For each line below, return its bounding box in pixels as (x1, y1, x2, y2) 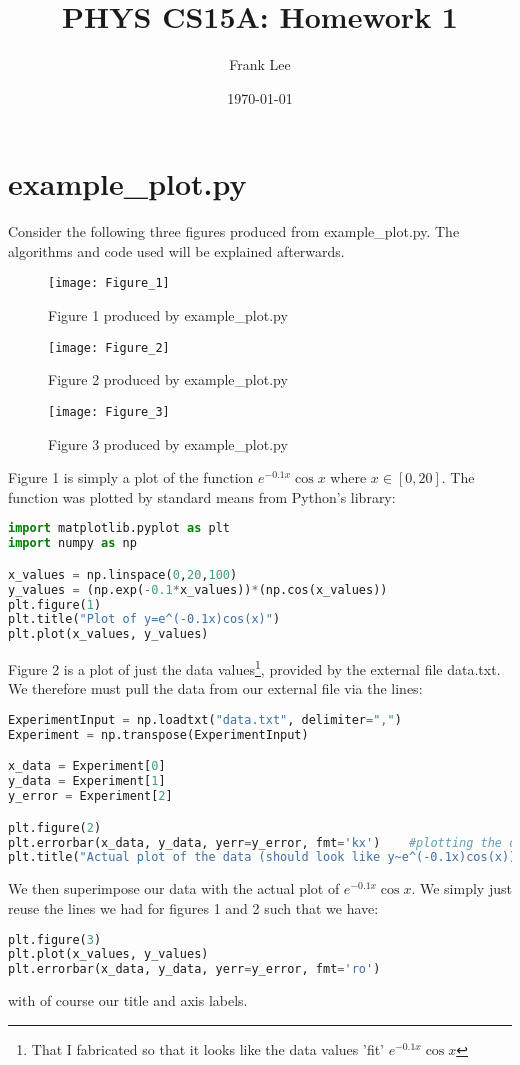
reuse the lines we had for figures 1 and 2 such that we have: (8, 897, 379, 918)
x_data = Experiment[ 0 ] (8, 759, 166, 774)
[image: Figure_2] (48, 340, 170, 355)
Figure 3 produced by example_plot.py (48, 433, 288, 454)
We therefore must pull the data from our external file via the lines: (8, 678, 423, 699)
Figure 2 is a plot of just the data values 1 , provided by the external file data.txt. (8, 656, 501, 679)
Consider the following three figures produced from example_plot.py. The (8, 221, 460, 242)
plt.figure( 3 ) (8, 932, 102, 947)
